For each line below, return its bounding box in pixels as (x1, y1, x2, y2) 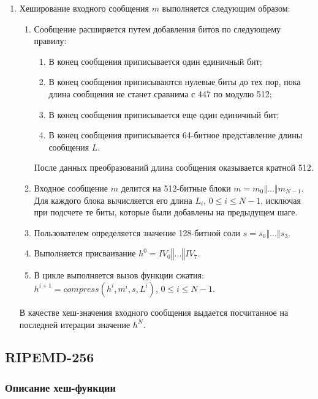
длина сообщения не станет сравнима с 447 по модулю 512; (48, 87, 272, 100)
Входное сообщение (34, 181, 108, 194)
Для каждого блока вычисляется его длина (34, 193, 192, 206)
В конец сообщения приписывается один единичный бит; (48, 54, 262, 67)
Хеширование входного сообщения (19, 2, 149, 14)
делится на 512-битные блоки (121, 181, 231, 194)
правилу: (34, 34, 67, 47)
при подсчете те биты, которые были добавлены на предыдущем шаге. (34, 206, 298, 218)
